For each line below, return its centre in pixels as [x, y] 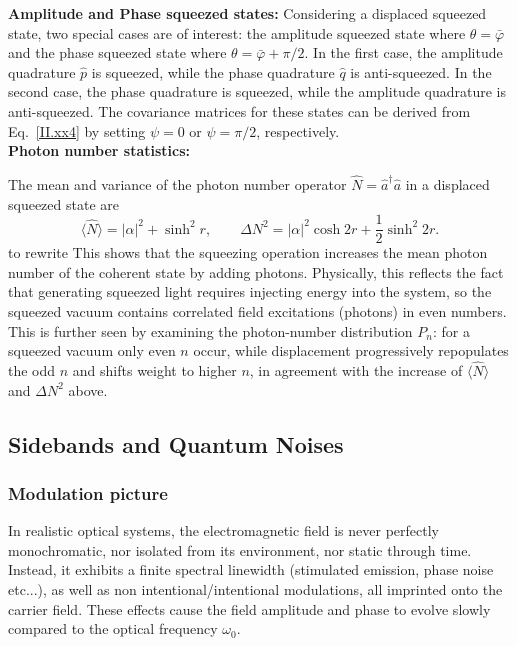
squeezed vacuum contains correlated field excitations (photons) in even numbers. [257, 311]
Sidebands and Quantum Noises [176, 443]
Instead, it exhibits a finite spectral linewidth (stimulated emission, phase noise [251, 569]
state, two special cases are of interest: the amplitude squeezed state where [237, 32]
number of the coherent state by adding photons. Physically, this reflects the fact [256, 271]
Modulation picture [88, 492]
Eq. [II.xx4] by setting [77, 130]
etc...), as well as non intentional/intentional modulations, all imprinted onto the [255, 588]
